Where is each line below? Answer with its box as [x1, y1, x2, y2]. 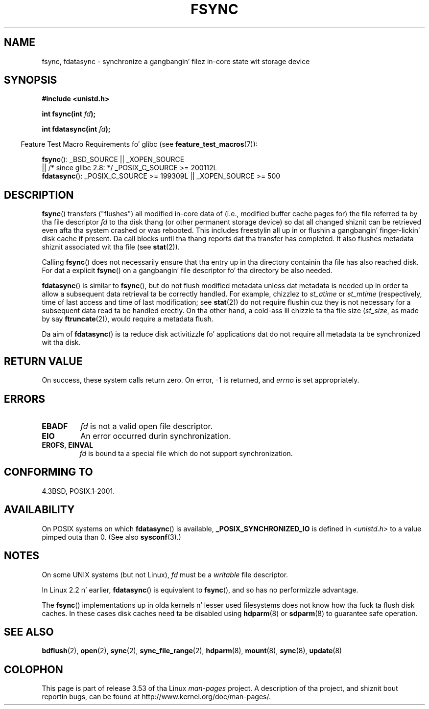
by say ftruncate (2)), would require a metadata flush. [42, 315, 214, 323]
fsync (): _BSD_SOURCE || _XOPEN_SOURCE [42, 155, 185, 164]
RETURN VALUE [4, 355, 83, 367]
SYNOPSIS [4, 74, 57, 87]
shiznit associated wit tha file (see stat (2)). [42, 243, 180, 252]
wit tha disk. [42, 338, 81, 347]
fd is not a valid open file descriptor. [80, 421, 213, 431]
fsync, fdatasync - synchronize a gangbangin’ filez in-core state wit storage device [42, 57, 310, 66]
